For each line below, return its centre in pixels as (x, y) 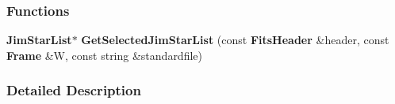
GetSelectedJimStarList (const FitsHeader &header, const (235, 40)
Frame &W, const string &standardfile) (104, 55)
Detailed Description (74, 90)
